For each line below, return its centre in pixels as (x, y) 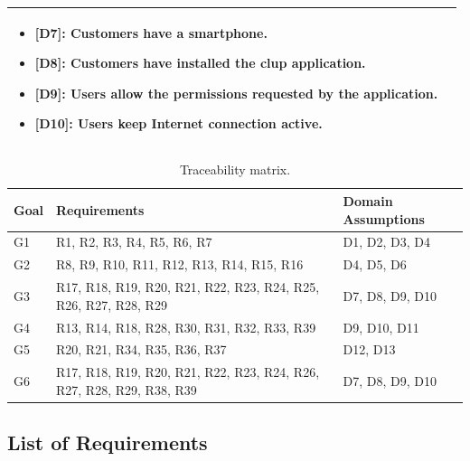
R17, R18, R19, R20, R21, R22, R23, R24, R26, (188, 372)
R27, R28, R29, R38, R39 (127, 389)
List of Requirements (108, 442)
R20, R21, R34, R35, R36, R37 (141, 349)
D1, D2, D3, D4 (386, 242)
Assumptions (384, 218)
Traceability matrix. (235, 169)
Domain (368, 200)
